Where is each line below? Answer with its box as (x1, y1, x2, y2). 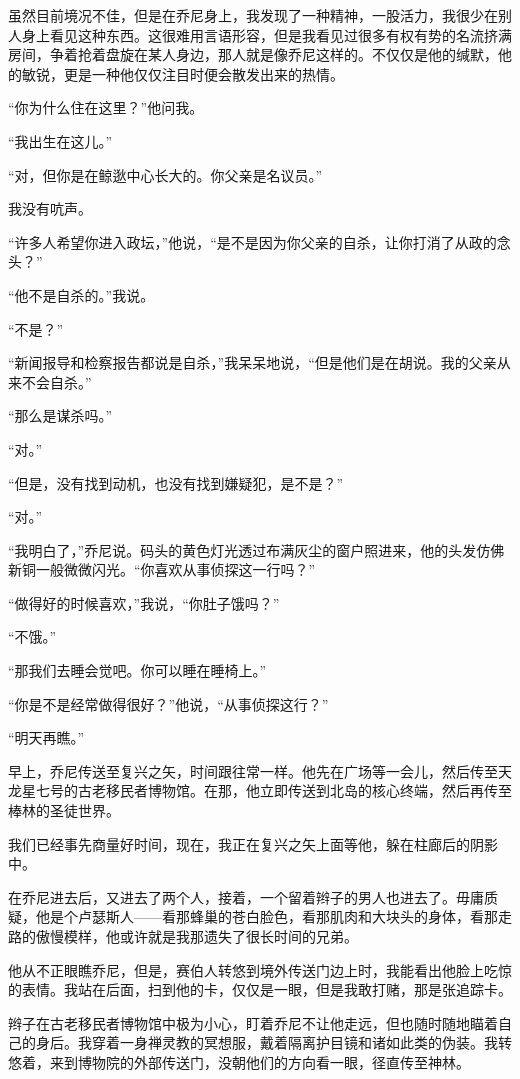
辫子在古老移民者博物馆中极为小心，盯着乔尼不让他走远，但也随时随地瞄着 (8, 1012, 498, 1033)
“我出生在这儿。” (8, 130, 113, 151)
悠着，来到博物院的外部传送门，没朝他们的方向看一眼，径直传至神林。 (8, 1051, 470, 1072)
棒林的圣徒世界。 (8, 800, 120, 821)
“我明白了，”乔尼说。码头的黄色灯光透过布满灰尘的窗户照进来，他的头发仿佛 (8, 539, 505, 560)
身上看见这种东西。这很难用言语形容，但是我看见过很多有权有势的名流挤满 (21, 24, 512, 45)
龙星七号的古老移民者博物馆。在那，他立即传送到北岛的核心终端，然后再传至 (8, 780, 512, 801)
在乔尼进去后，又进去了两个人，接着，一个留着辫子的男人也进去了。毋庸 (8, 886, 484, 907)
